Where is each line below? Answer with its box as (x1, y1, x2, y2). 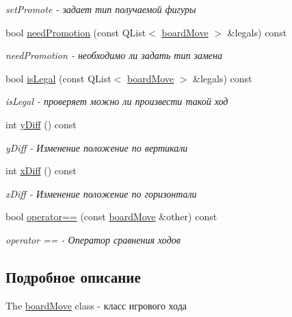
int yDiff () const (5, 117, 77, 131)
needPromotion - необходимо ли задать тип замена (5, 48, 223, 62)
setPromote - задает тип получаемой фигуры (5, 2, 196, 16)
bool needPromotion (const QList (5, 25, 146, 39)
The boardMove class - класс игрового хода (5, 298, 187, 312)
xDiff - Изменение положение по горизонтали (5, 186, 197, 200)
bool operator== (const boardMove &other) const (5, 209, 217, 224)
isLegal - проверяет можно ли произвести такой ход (5, 94, 228, 108)
